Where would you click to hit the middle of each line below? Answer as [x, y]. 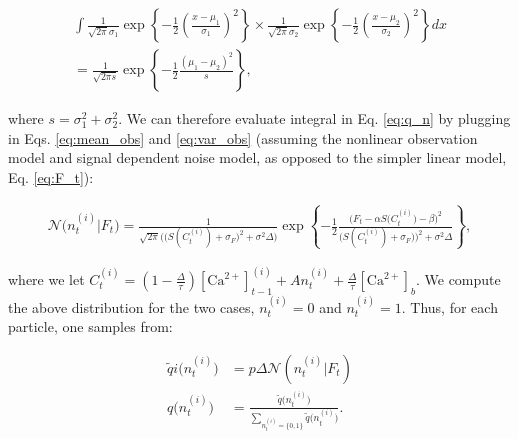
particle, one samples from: [90, 326]
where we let [46, 279]
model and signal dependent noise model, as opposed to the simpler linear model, [257, 157]
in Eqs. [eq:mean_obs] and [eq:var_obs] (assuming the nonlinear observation [243, 137]
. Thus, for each [449, 306]
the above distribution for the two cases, [131, 306]
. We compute [458, 279]
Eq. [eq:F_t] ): [51, 176]
